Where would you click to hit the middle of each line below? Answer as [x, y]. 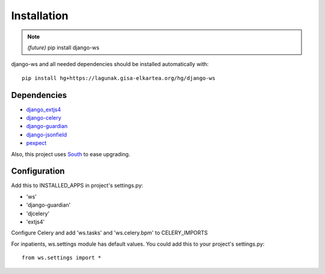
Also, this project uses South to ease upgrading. [71, 154]
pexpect [36, 143]
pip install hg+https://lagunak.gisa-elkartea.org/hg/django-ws [119, 78]
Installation [40, 16]
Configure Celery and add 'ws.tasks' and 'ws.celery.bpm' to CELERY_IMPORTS [110, 233]
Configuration [38, 171]
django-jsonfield [47, 135]
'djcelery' [38, 213]
